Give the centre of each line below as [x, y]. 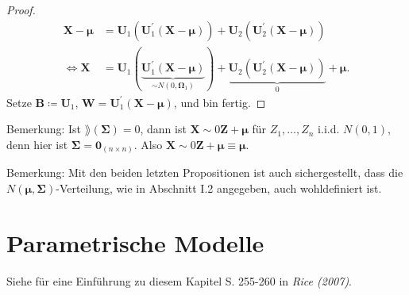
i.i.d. [329, 129]
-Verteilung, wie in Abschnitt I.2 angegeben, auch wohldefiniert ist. [219, 188]
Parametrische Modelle [135, 242]
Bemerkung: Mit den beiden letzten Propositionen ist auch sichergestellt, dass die [205, 172]
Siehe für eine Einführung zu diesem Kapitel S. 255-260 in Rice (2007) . [179, 280]
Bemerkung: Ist [44, 129]
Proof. [21, 10]
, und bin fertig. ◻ [220, 102]
